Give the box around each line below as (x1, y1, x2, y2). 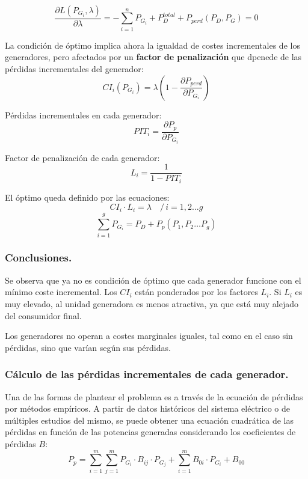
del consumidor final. (5, 309, 82, 322)
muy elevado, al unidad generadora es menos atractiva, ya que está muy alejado (5, 297, 298, 310)
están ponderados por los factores (135, 285, 258, 298)
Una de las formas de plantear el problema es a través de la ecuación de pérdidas (5, 390, 303, 403)
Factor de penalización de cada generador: (5, 151, 160, 163)
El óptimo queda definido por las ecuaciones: (5, 191, 170, 203)
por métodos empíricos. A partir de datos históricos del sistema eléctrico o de (5, 402, 290, 415)
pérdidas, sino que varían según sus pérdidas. (5, 341, 171, 353)
